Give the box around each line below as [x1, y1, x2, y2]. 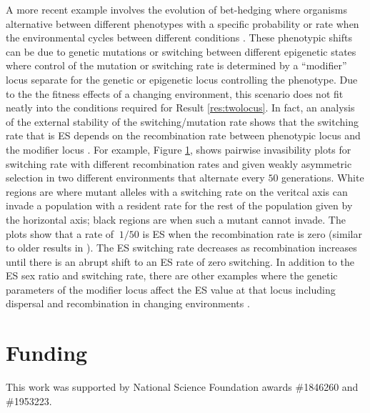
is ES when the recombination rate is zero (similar [142, 226, 362, 241]
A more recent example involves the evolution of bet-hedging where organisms [6, 2, 347, 16]
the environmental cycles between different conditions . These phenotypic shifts [6, 30, 352, 45]
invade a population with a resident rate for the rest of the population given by [6, 198, 353, 213]
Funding [6, 338, 88, 367]
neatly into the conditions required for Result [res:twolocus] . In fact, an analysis [6, 100, 355, 115]
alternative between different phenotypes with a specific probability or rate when [6, 16, 359, 31]
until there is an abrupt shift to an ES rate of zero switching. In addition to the [6, 254, 354, 269]
